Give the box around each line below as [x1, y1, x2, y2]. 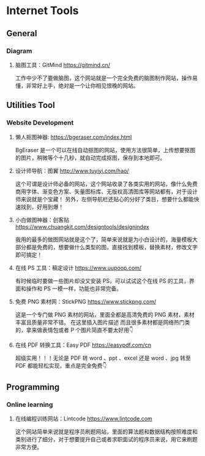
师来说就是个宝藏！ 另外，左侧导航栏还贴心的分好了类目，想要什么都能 [15, 195, 194, 203]
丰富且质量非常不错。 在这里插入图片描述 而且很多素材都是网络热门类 [15, 319, 190, 326]
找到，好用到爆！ [20, 203, 64, 211]
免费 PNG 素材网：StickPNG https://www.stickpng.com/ [15, 298, 157, 305]
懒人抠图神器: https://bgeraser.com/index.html [15, 133, 132, 141]
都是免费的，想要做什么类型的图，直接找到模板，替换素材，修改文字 [26, 243, 198, 250]
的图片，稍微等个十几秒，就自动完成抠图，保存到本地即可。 [15, 154, 166, 161]
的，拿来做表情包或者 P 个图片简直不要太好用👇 [15, 326, 133, 333]
